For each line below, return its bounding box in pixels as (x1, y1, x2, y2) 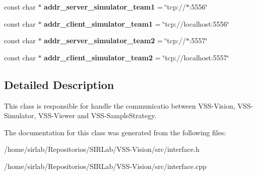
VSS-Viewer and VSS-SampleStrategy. (38, 110, 157, 121)
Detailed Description (4, 76, 114, 92)
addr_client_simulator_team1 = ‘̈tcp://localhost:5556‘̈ (44, 18, 229, 29)
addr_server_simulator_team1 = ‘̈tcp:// (44, 2, 186, 12)
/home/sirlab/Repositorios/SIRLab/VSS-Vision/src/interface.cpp (4, 160, 207, 171)
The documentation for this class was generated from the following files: (4, 127, 226, 137)
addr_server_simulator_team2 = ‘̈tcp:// (44, 35, 186, 46)
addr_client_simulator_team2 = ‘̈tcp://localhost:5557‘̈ (44, 52, 229, 62)
